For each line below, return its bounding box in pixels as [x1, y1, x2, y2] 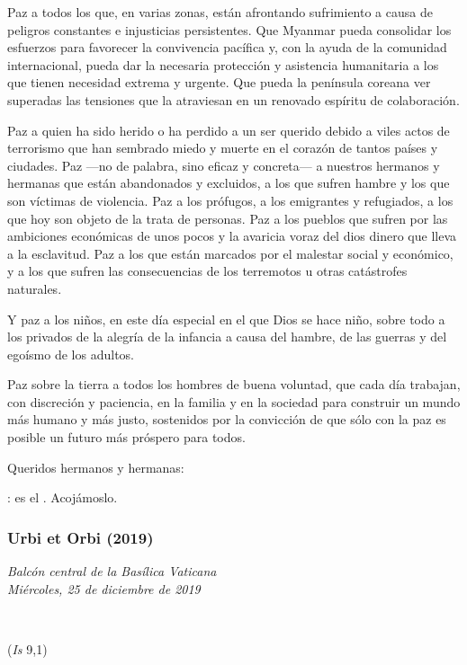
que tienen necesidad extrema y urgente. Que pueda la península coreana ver [7, 73, 431, 92]
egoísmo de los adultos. [7, 344, 134, 363]
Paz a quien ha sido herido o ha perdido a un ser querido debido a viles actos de [7, 120, 450, 139]
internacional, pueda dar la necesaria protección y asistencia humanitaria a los [7, 55, 439, 74]
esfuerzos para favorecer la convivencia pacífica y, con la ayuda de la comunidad [7, 38, 447, 57]
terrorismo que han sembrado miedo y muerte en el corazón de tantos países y [7, 138, 438, 157]
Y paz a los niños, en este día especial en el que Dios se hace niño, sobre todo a [7, 309, 445, 328]
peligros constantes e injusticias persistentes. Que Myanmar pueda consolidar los [7, 20, 452, 39]
